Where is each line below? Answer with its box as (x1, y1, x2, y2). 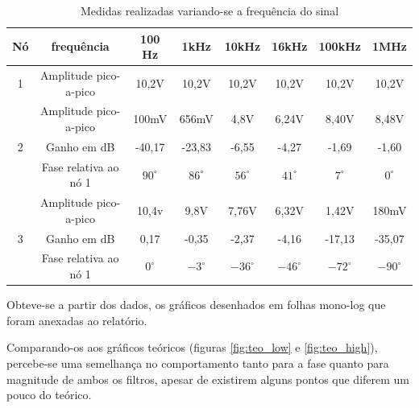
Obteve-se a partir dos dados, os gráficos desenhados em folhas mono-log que (6, 296, 386, 313)
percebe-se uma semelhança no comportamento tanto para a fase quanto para (6, 354, 389, 371)
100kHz (318, 38, 361, 55)
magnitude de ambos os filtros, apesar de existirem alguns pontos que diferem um (6, 370, 410, 387)
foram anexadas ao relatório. (6, 311, 147, 328)
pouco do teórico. (6, 386, 92, 403)
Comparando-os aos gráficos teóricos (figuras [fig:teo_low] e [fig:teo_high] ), (6, 339, 378, 356)
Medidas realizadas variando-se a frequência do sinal (80, 2, 339, 19)
